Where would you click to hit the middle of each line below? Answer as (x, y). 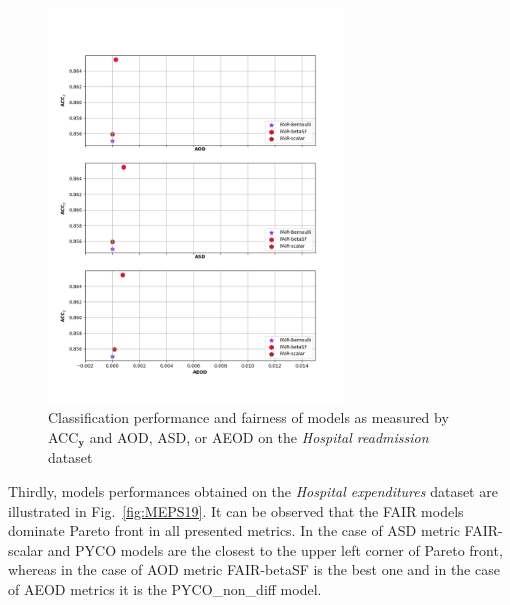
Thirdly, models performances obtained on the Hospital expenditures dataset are (253, 490)
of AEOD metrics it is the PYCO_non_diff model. (165, 588)
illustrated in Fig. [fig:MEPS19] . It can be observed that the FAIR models (236, 510)
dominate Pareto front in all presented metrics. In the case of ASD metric (234, 530)
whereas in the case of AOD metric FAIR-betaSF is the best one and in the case (254, 569)
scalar (26, 549)
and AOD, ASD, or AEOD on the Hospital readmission (259, 436)
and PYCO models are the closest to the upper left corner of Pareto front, (275, 549)
